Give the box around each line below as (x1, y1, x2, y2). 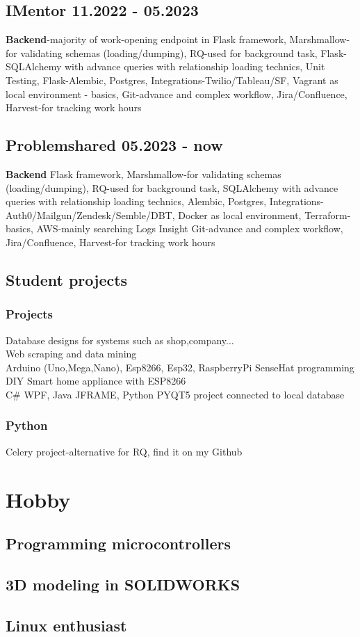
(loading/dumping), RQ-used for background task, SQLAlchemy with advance (6, 180, 338, 195)
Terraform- (304, 207, 351, 222)
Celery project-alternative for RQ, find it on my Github (6, 444, 243, 458)
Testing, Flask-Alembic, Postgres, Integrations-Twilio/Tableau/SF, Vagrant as (6, 72, 338, 87)
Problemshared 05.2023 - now (6, 134, 223, 156)
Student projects (6, 268, 128, 290)
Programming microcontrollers (6, 533, 231, 554)
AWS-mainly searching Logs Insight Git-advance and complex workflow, (36, 221, 343, 236)
